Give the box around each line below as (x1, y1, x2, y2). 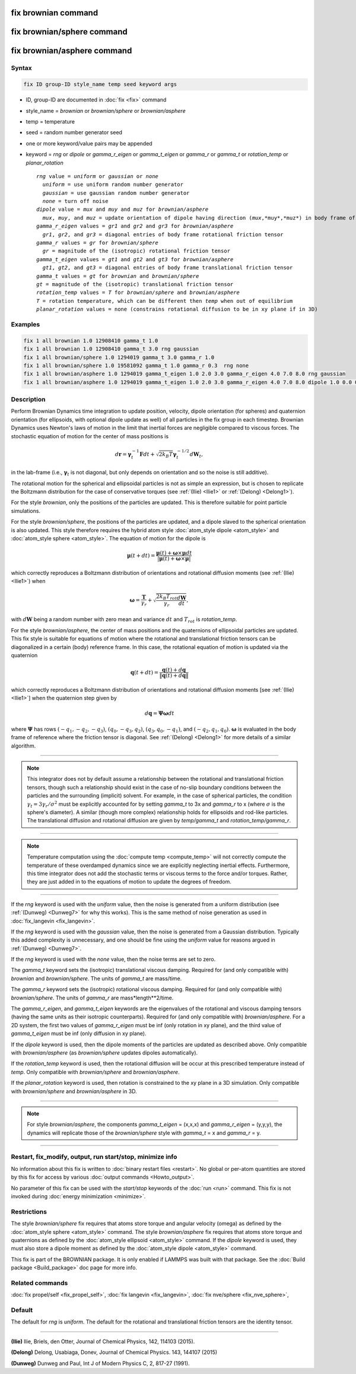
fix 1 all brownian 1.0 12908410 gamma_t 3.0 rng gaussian (23, 346, 199, 353)
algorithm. (11, 742, 36, 749)
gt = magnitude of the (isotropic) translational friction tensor (36, 281, 234, 287)
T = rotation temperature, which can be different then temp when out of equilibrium (36, 297, 293, 304)
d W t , (189, 451, 203, 459)
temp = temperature (26, 118, 75, 125)
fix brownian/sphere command (11, 27, 128, 37)
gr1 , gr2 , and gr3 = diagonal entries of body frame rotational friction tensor (42, 231, 284, 238)
